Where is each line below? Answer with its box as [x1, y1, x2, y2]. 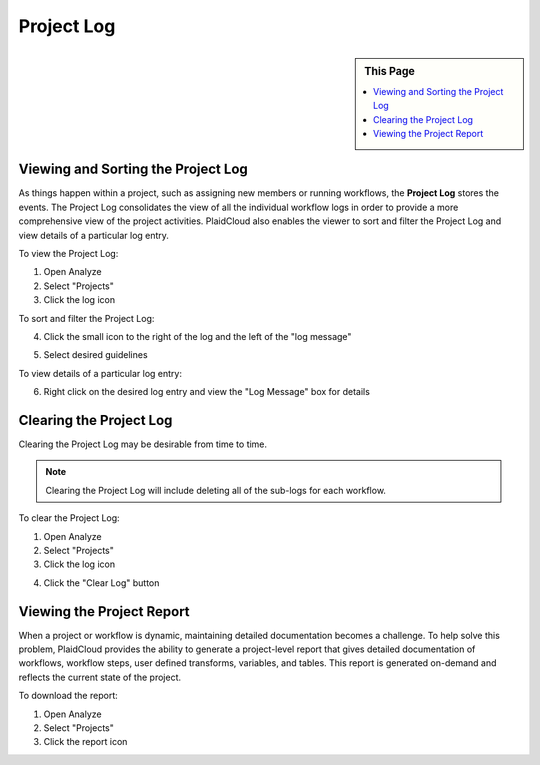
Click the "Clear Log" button [43, 576, 160, 589]
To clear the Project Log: [18, 512, 120, 524]
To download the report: [18, 690, 119, 702]
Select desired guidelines [43, 349, 149, 361]
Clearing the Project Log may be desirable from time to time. [18, 438, 268, 450]
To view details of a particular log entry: [18, 367, 182, 379]
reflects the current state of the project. [18, 671, 182, 683]
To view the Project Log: [18, 248, 119, 260]
